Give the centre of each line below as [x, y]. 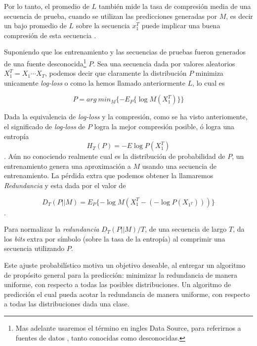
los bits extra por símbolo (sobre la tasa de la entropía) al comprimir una [115, 238]
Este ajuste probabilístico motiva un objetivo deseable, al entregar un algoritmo [125, 265]
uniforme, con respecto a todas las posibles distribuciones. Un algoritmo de [118, 284]
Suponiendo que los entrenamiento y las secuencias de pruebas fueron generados [125, 52]
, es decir [239, 16]
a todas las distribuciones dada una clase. [67, 304]
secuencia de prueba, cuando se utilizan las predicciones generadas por [111, 16]
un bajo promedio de [35, 25]
